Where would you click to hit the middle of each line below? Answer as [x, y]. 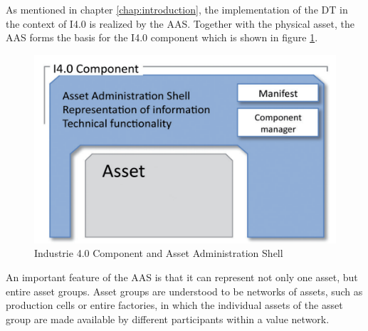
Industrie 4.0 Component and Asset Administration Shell [159, 253]
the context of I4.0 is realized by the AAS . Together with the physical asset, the [180, 23]
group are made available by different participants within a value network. [168, 319]
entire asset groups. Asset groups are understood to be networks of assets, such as [184, 291]
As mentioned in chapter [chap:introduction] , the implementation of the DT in [177, 9]
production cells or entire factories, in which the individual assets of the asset [174, 305]
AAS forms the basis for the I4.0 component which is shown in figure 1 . [162, 37]
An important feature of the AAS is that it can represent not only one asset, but [182, 277]
